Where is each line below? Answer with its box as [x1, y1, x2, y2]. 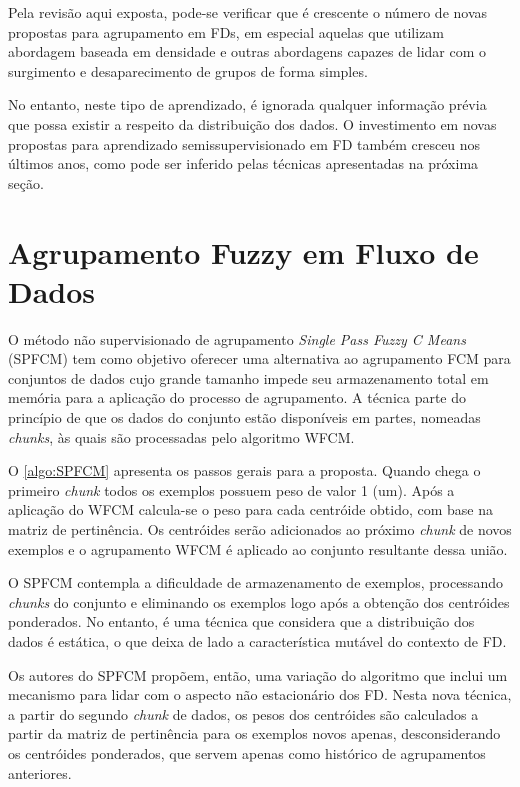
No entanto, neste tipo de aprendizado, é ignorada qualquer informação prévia [8, 94, 487, 115]
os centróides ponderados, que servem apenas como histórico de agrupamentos [8, 742, 486, 763]
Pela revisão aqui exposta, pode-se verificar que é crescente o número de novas [8, 2, 488, 22]
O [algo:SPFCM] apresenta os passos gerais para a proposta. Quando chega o [8, 460, 481, 481]
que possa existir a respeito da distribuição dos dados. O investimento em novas [8, 113, 497, 134]
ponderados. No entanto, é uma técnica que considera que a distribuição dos [8, 611, 475, 632]
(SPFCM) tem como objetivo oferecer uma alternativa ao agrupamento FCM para [8, 348, 511, 369]
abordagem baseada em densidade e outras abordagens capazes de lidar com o [8, 41, 487, 62]
